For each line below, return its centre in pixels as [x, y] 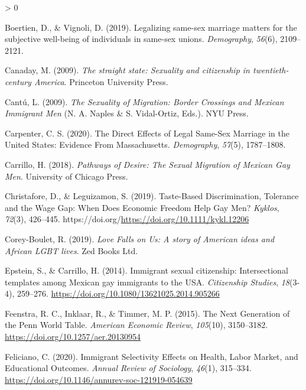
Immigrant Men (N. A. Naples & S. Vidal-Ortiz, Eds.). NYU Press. [127, 113]
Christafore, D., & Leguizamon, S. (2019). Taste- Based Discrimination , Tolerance [152, 196]
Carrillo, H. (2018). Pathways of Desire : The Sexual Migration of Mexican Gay [147, 164]
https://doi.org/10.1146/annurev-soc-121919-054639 [99, 379]
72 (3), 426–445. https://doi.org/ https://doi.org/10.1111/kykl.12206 [127, 219]
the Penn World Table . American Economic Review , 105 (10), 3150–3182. [136, 325]
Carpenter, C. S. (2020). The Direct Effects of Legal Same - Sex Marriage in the [147, 133]
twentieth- [271, 70]
